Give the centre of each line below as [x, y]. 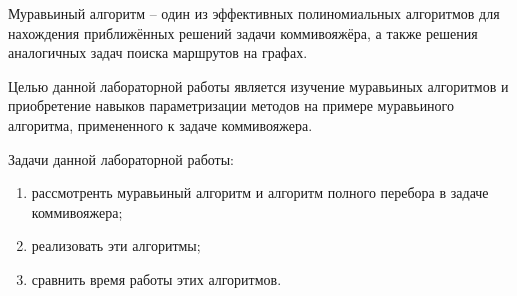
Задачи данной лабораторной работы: [121, 158]
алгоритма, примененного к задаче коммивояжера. [160, 124]
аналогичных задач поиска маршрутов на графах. [158, 52]
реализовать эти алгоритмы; [116, 245]
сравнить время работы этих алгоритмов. [156, 278]
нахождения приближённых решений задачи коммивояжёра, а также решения [243, 32]
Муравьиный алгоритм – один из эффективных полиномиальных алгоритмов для [254, 13]
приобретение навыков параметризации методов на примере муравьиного [231, 105]
